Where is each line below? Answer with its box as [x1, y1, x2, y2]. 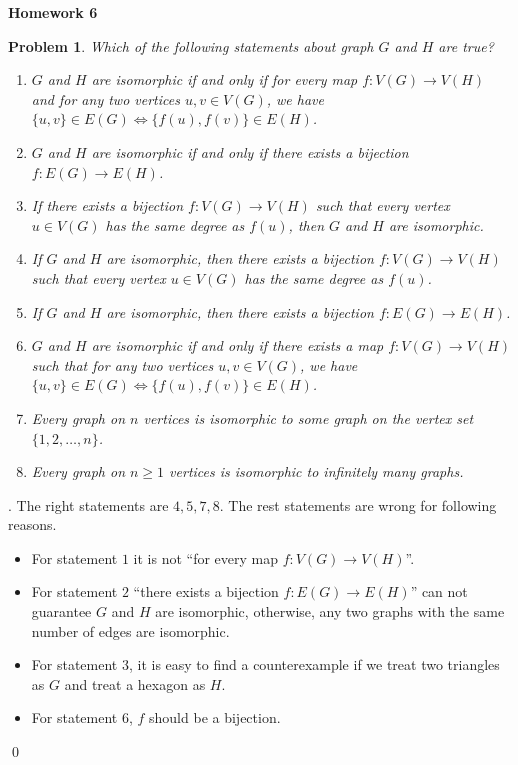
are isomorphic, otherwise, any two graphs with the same [155, 601, 505, 622]
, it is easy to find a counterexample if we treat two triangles [128, 654, 500, 675]
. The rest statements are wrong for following [219, 494, 497, 515]
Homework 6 [8, 2, 98, 22]
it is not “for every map [133, 547, 279, 568]
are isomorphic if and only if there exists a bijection [91, 141, 409, 162]
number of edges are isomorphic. [31, 620, 230, 641]
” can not [410, 581, 468, 602]
